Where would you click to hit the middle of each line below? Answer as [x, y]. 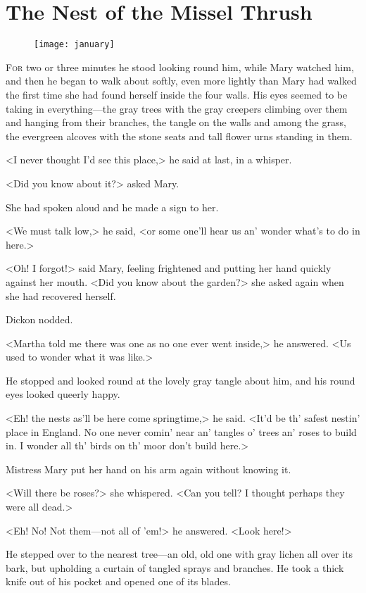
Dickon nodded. [39, 319]
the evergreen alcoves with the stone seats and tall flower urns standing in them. [179, 136]
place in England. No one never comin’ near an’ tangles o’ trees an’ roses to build [181, 431]
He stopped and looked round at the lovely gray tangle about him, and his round [181, 380]
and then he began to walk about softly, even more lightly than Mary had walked [181, 81]
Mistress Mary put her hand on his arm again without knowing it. [149, 469]
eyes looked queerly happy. [63, 394]
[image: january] [74, 45]
